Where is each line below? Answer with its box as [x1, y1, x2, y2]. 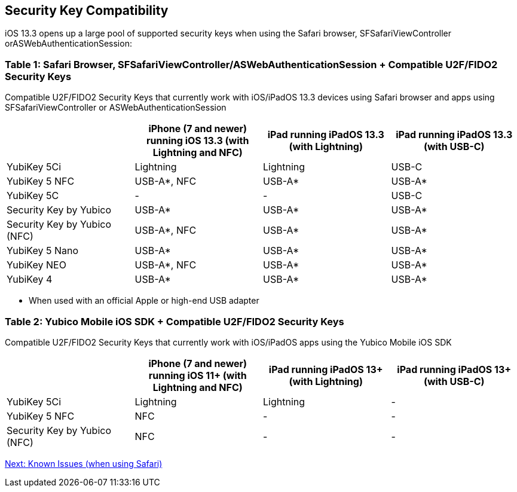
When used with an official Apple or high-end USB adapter [29, 295, 259, 306]
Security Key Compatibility [5, 3, 169, 18]
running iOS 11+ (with [148, 369, 247, 381]
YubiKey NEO [7, 259, 66, 271]
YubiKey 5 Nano [7, 245, 79, 257]
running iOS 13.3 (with [146, 135, 249, 147]
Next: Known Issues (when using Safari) [5, 458, 163, 469]
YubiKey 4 [7, 273, 53, 286]
